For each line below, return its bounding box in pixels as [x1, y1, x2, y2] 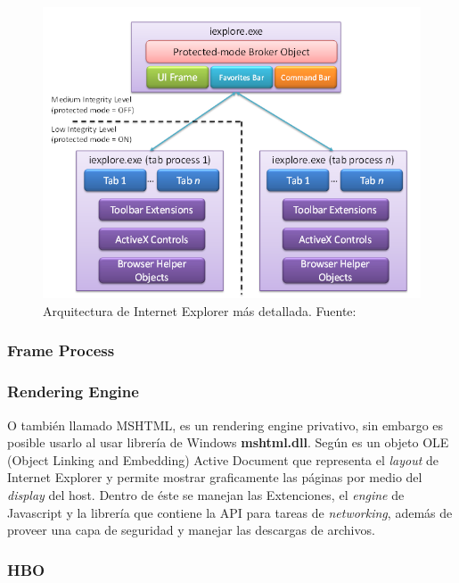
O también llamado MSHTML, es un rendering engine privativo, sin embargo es [7, 415, 444, 434]
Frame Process [7, 339, 115, 362]
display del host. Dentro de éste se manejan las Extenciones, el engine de [7, 485, 405, 504]
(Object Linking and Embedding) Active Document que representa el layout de [7, 450, 439, 469]
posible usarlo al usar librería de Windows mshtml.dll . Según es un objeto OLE [7, 433, 449, 452]
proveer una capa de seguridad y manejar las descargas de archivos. [7, 521, 375, 539]
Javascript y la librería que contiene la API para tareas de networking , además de [7, 503, 453, 521]
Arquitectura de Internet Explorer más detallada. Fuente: [43, 301, 357, 320]
